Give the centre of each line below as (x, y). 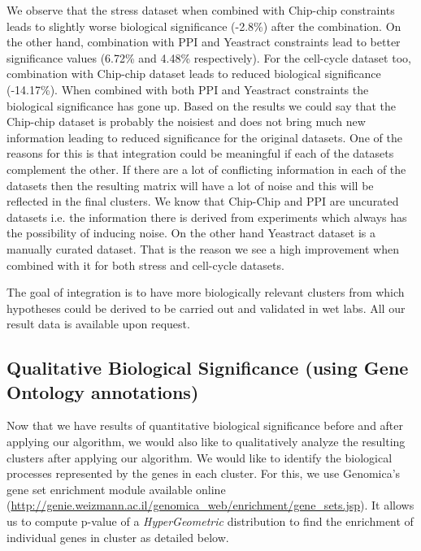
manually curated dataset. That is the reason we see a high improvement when (203, 248)
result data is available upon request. (98, 324)
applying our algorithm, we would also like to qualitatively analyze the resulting (206, 442)
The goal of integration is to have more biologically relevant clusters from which (206, 292)
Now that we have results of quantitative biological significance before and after (205, 425)
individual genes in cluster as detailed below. (118, 537)
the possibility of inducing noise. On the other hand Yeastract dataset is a (191, 233)
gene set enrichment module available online (116, 489)
